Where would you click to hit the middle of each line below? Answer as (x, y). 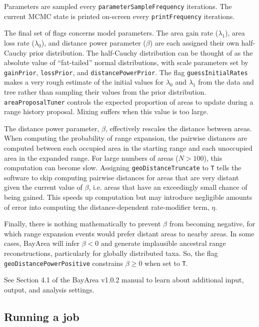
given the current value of (43, 187)
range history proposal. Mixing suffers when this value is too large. (106, 111)
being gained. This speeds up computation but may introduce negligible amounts (128, 197)
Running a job (42, 316)
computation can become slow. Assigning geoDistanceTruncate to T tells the (123, 168)
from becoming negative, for (212, 224)
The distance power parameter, (52, 128)
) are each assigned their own (194, 42)
